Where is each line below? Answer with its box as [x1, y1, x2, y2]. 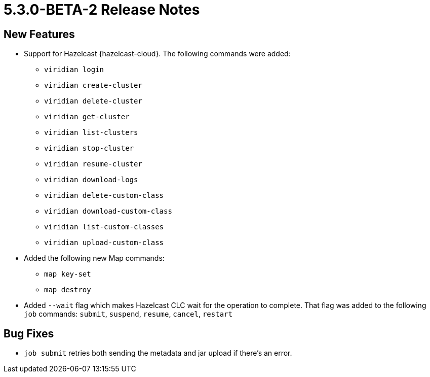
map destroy [44, 286, 91, 294]
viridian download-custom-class [44, 207, 172, 216]
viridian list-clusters [44, 128, 138, 137]
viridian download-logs [44, 176, 138, 184]
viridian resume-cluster [44, 160, 142, 168]
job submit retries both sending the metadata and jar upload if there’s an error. [24, 349, 292, 358]
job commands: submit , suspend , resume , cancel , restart [24, 310, 232, 319]
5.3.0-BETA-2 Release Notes [4, 1, 200, 18]
